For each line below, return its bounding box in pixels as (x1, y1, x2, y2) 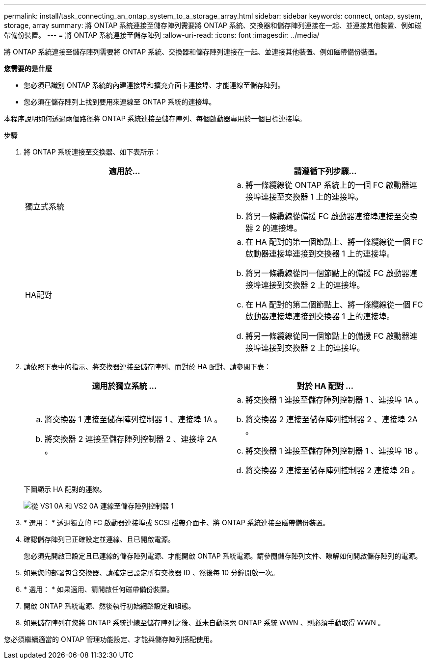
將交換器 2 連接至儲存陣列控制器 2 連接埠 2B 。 (245, 465, 420, 475)
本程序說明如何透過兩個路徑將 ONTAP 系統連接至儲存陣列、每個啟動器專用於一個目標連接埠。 (4, 114, 306, 123)
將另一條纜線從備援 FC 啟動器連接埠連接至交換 (245, 211, 418, 221)
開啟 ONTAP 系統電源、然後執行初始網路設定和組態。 (24, 602, 195, 610)
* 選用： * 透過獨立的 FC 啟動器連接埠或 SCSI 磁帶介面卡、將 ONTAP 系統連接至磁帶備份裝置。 (24, 518, 330, 527)
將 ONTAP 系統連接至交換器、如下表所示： (24, 148, 161, 156)
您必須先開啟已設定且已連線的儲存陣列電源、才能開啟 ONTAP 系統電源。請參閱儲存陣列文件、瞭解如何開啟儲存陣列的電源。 (24, 552, 422, 560)
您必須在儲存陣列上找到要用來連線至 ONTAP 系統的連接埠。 (24, 98, 216, 106)
